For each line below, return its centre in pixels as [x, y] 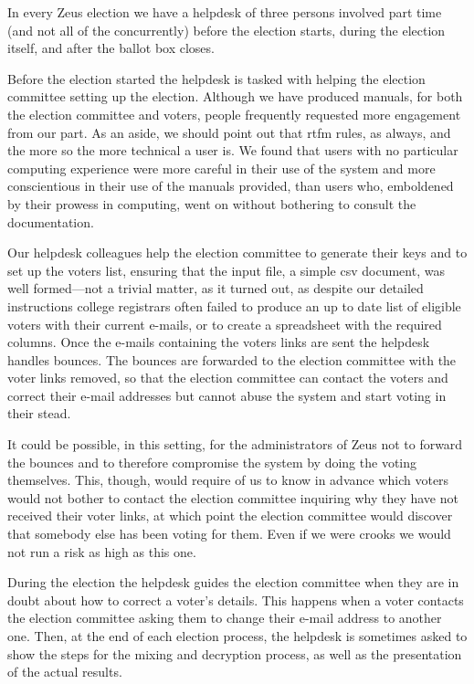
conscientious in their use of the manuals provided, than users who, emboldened [231, 186]
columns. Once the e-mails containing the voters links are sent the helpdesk [219, 342]
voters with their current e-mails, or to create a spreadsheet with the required [225, 324]
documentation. [51, 221]
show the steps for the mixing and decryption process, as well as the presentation [235, 653]
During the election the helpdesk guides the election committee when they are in [233, 582]
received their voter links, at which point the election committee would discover [230, 516]
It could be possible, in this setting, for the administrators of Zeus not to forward [235, 444]
